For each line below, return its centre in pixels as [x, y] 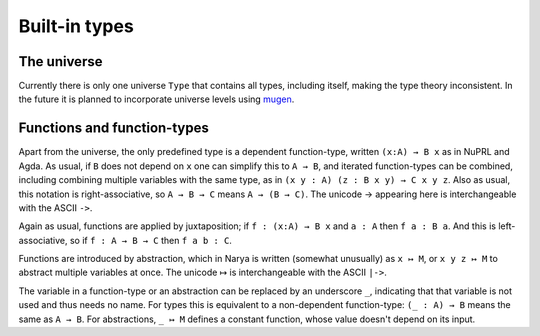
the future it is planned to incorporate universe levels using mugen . [156, 99]
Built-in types [76, 26]
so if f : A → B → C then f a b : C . [150, 240]
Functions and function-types [113, 128]
